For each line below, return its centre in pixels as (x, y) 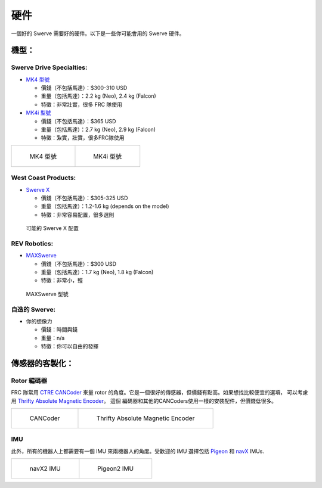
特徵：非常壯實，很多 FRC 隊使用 (81, 104)
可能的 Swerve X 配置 (52, 228)
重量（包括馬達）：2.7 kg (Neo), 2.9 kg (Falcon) (98, 130)
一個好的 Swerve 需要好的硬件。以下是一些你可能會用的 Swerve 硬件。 (98, 33)
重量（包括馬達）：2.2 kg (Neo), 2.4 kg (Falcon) (98, 96)
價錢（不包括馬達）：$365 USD (78, 121)
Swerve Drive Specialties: (49, 67)
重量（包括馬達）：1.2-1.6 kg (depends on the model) (105, 206)
